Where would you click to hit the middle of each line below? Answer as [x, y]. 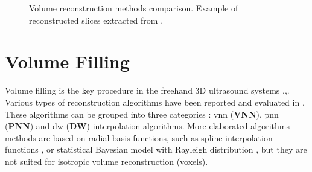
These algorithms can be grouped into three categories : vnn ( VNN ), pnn [142, 114]
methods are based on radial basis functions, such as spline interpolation [139, 137]
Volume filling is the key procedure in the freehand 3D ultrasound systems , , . [147, 90]
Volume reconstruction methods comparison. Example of [134, 8]
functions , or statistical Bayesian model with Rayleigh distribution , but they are [156, 149]
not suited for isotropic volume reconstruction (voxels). [107, 161]
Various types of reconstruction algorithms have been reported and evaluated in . [155, 102]
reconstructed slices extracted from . [96, 20]
